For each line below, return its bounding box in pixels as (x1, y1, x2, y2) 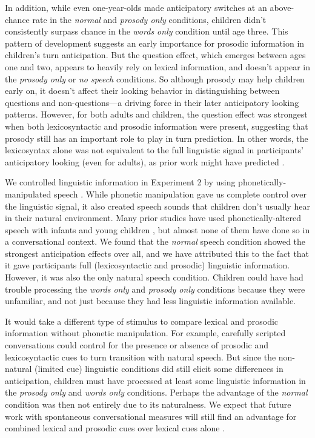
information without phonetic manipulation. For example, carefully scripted (5, 327, 286, 339)
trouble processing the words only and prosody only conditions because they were (5, 282, 305, 295)
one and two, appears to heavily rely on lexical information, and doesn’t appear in (5, 60, 310, 73)
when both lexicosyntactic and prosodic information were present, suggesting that (5, 119, 308, 132)
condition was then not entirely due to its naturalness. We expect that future (5, 398, 291, 410)
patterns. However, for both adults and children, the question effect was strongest (5, 108, 308, 121)
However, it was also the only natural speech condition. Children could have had (5, 271, 303, 284)
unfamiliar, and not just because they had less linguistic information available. (5, 294, 296, 307)
